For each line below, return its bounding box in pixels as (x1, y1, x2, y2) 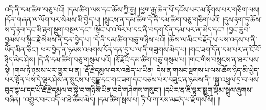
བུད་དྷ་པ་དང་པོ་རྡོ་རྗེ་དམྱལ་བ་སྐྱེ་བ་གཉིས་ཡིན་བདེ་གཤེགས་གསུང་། (5, 84, 162, 95)
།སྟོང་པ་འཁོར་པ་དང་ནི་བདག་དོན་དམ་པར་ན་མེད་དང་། (94, 24, 225, 35)
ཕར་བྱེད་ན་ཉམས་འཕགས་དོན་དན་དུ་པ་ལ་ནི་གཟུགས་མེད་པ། (40, 44, 187, 55)
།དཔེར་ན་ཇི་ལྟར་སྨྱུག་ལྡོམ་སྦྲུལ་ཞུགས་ (163, 84, 253, 95)
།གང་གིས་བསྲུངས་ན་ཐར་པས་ (188, 54, 260, 64)
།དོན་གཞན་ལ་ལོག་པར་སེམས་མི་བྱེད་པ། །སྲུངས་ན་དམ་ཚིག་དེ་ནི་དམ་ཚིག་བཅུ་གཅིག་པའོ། (5, 14, 220, 25)
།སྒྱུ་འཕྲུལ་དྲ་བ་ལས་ (213, 74, 260, 85)
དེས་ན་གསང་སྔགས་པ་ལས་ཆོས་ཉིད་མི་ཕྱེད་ (156, 64, 260, 75)
